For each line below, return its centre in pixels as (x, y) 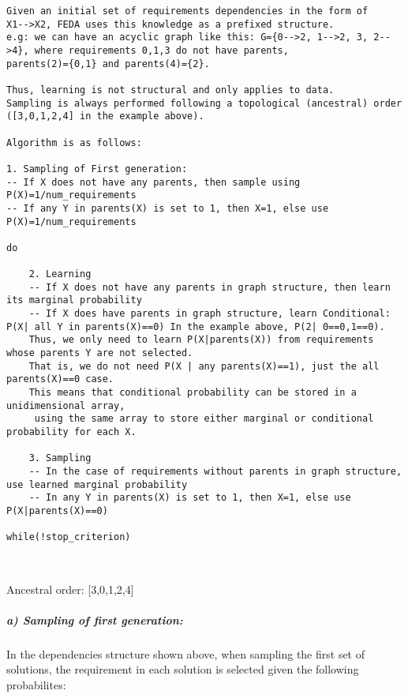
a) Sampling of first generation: (95, 619)
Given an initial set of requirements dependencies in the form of (187, 11)
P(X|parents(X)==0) (57, 510)
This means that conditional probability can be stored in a (193, 393)
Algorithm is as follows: (74, 143)
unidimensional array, (66, 405)
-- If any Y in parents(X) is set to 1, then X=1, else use (168, 208)
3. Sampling (60, 458)
